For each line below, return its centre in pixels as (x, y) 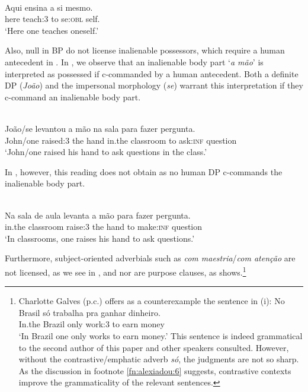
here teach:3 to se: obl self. (52, 19)
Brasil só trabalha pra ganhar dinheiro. (89, 312)
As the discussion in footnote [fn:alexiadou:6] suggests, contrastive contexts (155, 370)
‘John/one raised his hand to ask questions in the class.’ (106, 152)
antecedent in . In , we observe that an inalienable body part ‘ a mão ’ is (134, 61)
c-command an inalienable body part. (73, 97)
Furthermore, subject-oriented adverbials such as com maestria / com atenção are (150, 258)
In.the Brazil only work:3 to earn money (92, 324)
